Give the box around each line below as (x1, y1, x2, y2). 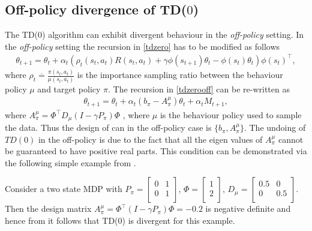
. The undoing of (244, 121, 306, 134)
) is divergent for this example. (122, 214, 235, 227)
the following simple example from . (5, 156, 136, 169)
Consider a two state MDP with (5, 182, 122, 195)
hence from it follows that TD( (5, 214, 118, 227)
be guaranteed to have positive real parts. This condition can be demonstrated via (5, 145, 307, 157)
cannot (278, 133, 304, 145)
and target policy (37, 82, 101, 95)
